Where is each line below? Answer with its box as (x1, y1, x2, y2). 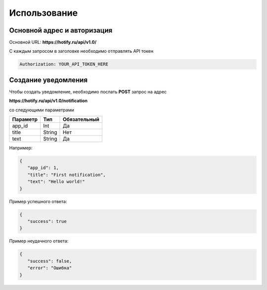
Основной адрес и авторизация (9, 26, 113, 35)
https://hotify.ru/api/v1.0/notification (9, 98, 88, 104)
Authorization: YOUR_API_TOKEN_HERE (19, 62, 109, 67)
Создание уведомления (9, 75, 88, 84)
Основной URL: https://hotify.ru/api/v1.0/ (9, 39, 96, 45)
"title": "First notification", (27, 172, 106, 178)
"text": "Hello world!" (27, 179, 85, 184)
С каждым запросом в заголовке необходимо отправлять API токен (9, 48, 153, 54)
